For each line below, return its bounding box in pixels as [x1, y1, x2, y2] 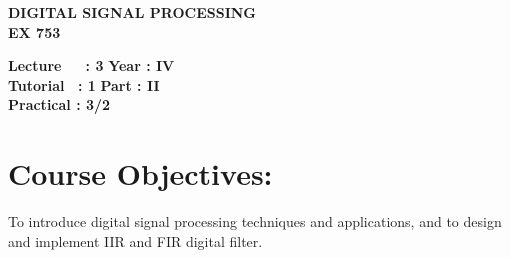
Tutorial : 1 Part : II [8, 74, 160, 95]
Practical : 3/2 [8, 94, 111, 115]
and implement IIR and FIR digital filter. [8, 230, 263, 251]
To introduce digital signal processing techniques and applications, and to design [8, 211, 502, 232]
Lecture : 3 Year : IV [8, 55, 175, 76]
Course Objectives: [8, 153, 273, 194]
